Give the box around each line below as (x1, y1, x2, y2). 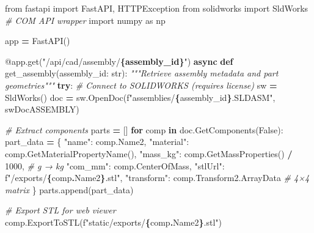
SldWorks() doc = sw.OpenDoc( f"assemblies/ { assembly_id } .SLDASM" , (5, 91, 276, 103)
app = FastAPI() (5, 34, 70, 47)
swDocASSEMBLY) (5, 103, 79, 116)
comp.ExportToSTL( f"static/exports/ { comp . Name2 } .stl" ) (5, 215, 222, 228)
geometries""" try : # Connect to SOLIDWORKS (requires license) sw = (5, 78, 277, 91)
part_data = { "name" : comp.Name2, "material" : (5, 135, 189, 148)
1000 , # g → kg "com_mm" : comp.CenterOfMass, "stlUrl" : (5, 159, 225, 172)
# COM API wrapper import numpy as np (5, 13, 166, 26)
